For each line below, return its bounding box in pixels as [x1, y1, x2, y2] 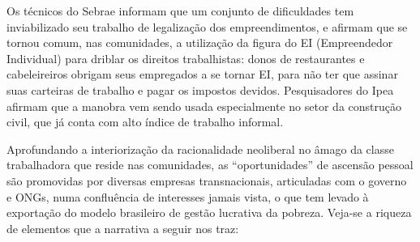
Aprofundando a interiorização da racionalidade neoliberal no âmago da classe [6, 140, 394, 157]
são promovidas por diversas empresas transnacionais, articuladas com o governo [6, 172, 407, 189]
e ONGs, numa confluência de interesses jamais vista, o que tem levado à [6, 188, 369, 205]
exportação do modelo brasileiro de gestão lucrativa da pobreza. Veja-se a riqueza [6, 204, 412, 221]
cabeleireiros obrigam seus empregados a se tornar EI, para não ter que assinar [6, 66, 398, 83]
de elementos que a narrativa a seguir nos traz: [6, 219, 239, 236]
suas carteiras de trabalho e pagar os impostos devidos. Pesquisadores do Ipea [6, 81, 394, 98]
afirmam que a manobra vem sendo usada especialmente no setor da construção [6, 97, 401, 114]
